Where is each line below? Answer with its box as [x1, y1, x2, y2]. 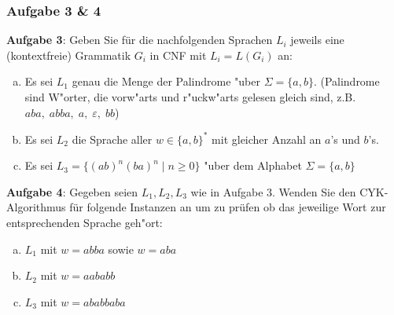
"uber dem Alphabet [204, 157, 302, 174]
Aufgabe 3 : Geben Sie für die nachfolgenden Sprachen [6, 31, 273, 48]
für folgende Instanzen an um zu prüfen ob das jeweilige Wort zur [69, 199, 386, 215]
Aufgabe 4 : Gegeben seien [6, 183, 138, 200]
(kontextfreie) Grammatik [6, 46, 131, 63]
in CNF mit [149, 46, 207, 63]
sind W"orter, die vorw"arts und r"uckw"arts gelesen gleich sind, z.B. [24, 89, 356, 104]
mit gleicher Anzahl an [212, 130, 322, 147]
